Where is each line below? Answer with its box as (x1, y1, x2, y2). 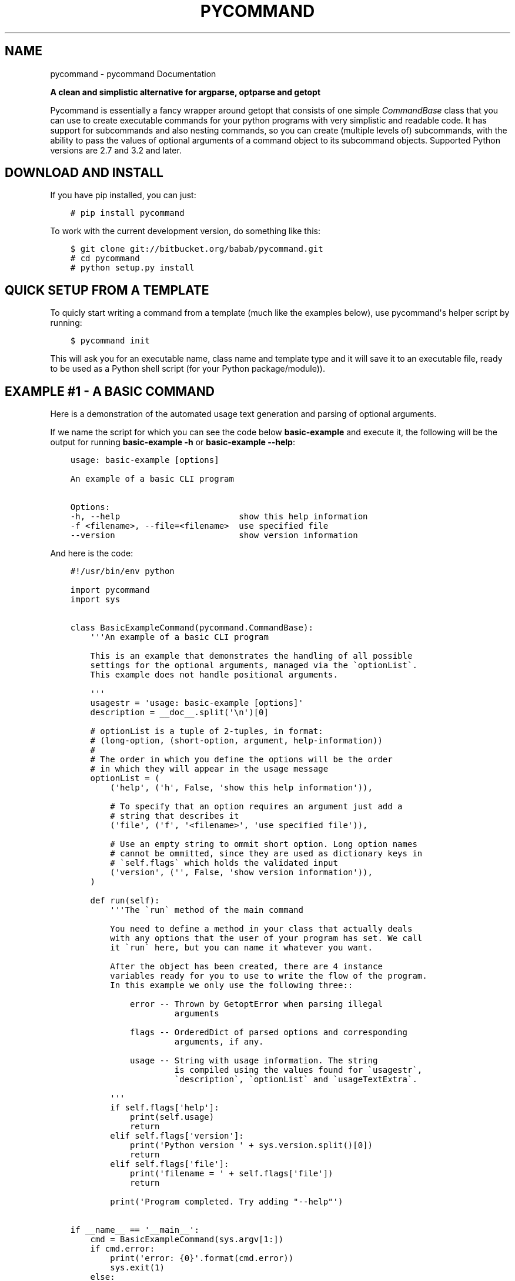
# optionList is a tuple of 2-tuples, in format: (90, 726, 323, 736)
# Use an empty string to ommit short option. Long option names (110, 839, 417, 849)
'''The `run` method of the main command (110, 905, 303, 915)
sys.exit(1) (110, 1263, 165, 1273)
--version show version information (70, 531, 358, 541)
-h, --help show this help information (70, 512, 368, 522)
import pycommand (70, 585, 150, 595)
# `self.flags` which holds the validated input (110, 858, 338, 868)
